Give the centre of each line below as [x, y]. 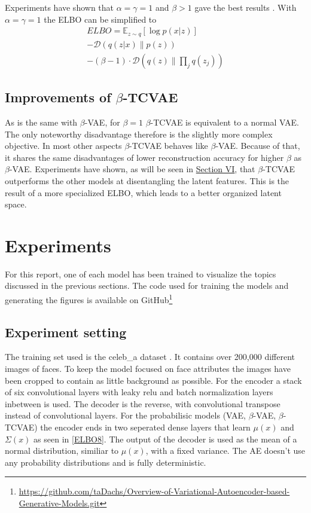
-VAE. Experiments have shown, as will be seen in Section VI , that [132, 169]
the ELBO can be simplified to [100, 19]
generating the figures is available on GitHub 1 [89, 299]
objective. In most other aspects [63, 146]
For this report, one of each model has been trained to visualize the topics [141, 274]
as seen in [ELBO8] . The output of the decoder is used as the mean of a [165, 439]
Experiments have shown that [59, 7]
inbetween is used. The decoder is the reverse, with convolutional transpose [143, 403]
